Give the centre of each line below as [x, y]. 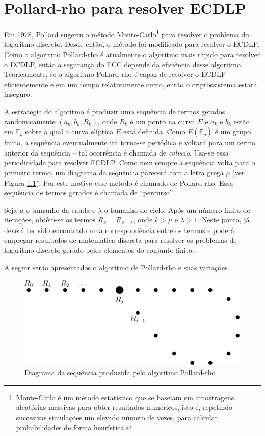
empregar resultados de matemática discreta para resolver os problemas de [121, 240]
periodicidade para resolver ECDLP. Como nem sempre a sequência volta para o [130, 162]
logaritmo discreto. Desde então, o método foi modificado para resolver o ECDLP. [132, 44]
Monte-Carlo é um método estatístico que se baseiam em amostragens [125, 397]
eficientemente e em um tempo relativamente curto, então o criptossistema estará [131, 84]
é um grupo [233, 131]
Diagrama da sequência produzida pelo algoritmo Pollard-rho [120, 373]
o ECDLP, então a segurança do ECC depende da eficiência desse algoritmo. [123, 64]
